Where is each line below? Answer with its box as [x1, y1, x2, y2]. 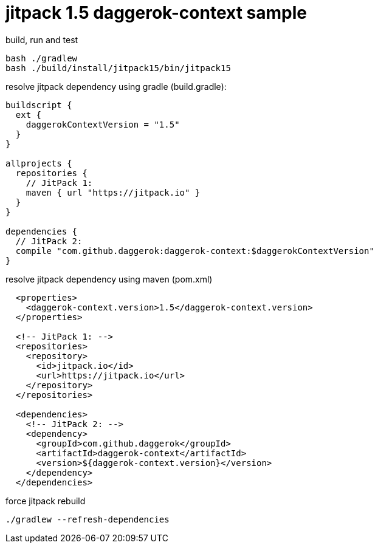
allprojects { [5, 158, 72, 168]
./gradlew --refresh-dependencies [5, 514, 170, 524]
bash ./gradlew [5, 53, 78, 63]
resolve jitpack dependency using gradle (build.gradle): [5, 81, 227, 92]
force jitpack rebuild [5, 495, 86, 506]
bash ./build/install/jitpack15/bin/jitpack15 [5, 63, 231, 73]
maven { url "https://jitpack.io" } [26, 187, 201, 197]
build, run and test [5, 34, 78, 45]
